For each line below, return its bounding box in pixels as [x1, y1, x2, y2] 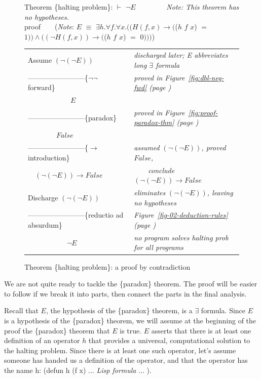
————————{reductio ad [28, 209, 124, 220]
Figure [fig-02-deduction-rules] [134, 209, 228, 220]
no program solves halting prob [134, 232, 229, 242]
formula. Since [201, 305, 246, 316]
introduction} [28, 152, 70, 162]
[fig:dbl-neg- [188, 72, 224, 82]
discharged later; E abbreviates [134, 50, 228, 60]
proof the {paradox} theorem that [4, 325, 110, 335]
